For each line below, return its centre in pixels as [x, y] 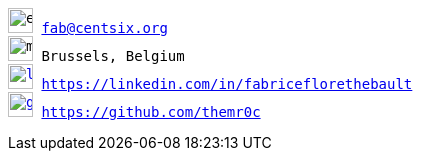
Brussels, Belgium [113, 56]
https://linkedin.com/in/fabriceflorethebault [227, 84]
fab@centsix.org [104, 28]
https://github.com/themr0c [151, 112]
